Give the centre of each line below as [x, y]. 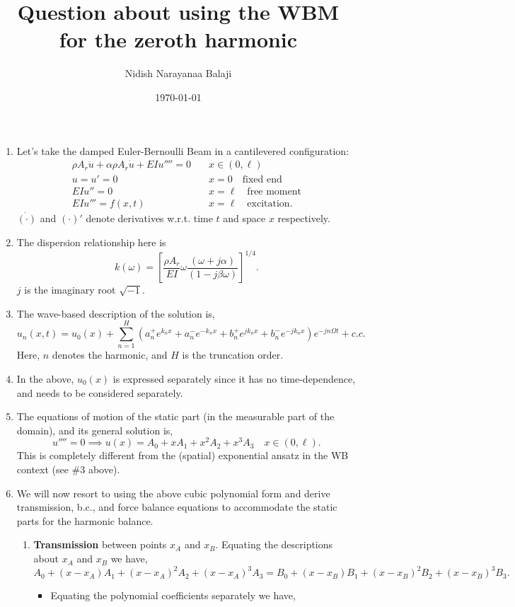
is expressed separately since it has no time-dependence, [234, 379]
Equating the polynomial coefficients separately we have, [173, 595]
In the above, [45, 379]
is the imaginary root [70, 290]
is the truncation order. [233, 355]
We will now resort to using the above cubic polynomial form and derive [173, 493]
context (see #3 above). [68, 469]
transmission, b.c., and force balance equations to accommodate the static [177, 507]
